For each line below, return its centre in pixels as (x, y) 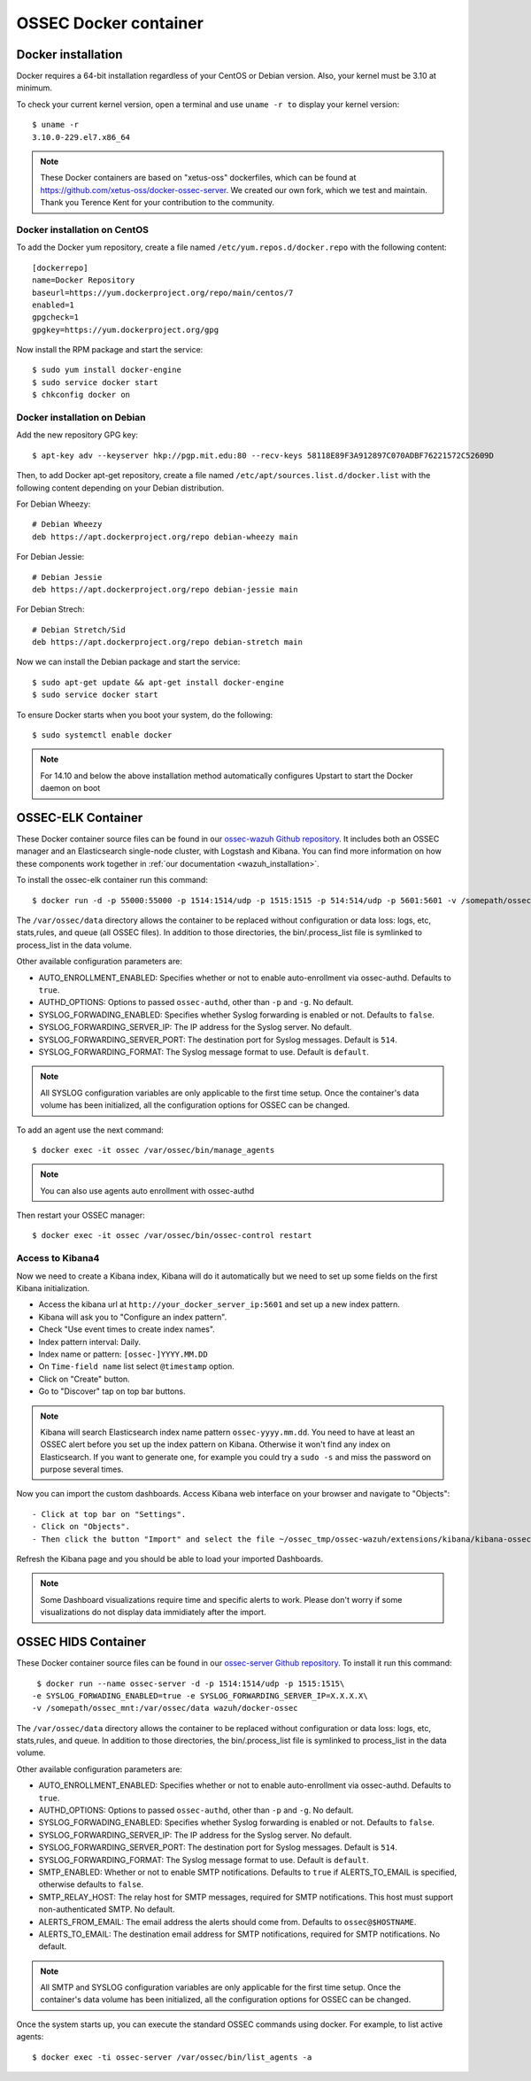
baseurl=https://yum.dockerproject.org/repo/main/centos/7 (163, 293)
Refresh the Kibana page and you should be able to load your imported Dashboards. (169, 1559)
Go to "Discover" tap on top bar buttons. (112, 1391)
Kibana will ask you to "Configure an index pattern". (133, 1317)
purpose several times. (82, 1469)
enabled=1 (53, 305)
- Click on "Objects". (81, 1527)
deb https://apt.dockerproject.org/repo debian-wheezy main (165, 537)
